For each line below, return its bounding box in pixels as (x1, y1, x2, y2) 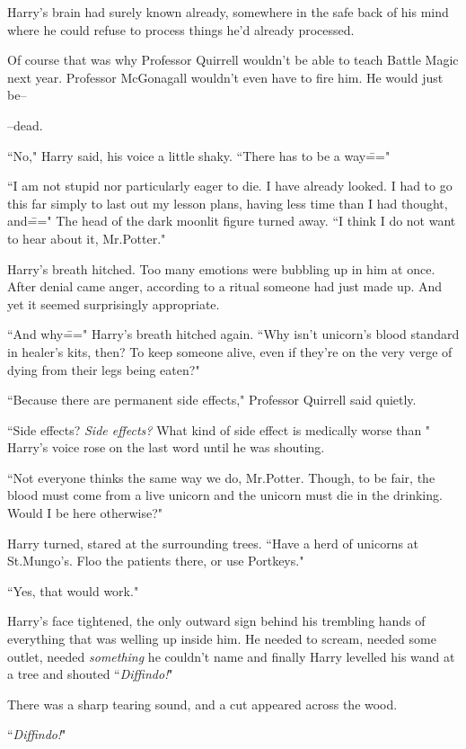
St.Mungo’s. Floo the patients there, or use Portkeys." (7, 551, 304, 570)
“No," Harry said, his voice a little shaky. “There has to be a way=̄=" (7, 146, 391, 165)
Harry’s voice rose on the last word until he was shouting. (7, 438, 325, 457)
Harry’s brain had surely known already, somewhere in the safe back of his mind (7, 3, 449, 21)
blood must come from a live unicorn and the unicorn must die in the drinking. (7, 486, 443, 504)
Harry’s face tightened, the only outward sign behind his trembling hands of (7, 611, 426, 630)
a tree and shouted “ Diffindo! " (7, 664, 173, 683)
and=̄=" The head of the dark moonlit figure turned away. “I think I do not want (7, 211, 456, 230)
